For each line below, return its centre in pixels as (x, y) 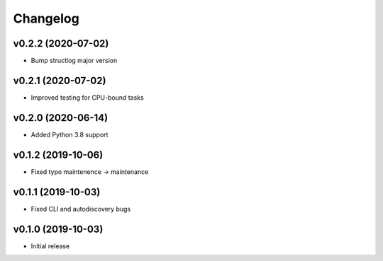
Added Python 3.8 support (70, 134)
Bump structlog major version (74, 61)
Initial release (50, 246)
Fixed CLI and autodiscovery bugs (81, 209)
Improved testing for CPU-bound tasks (88, 97)
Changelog (46, 18)
